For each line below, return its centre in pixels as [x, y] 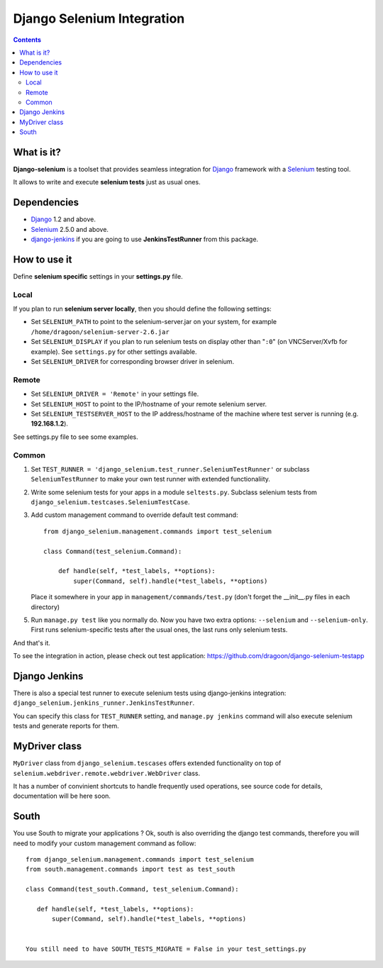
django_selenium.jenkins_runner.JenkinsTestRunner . [104, 703]
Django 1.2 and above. [63, 219]
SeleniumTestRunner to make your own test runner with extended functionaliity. [151, 479]
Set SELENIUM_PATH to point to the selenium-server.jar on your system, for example [154, 322]
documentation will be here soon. [62, 796]
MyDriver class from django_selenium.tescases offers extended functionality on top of [147, 763]
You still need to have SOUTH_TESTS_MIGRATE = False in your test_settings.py [166, 949]
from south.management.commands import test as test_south [131, 869]
